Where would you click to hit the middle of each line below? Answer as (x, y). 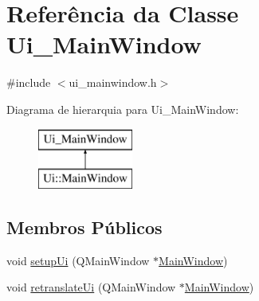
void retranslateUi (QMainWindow (91, 287)
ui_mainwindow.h (113, 82)
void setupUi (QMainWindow (78, 260)
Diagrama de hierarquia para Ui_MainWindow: (123, 109)
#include (29, 82)
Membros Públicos (84, 227)
